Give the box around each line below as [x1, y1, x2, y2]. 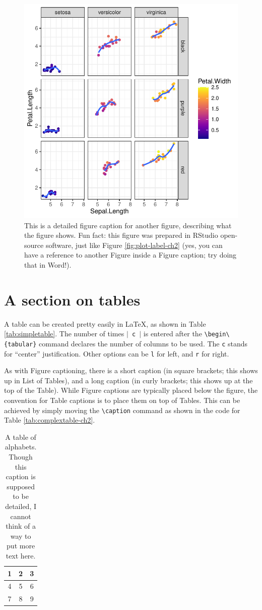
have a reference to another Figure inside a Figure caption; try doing [24, 249, 237, 260]
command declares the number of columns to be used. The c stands [39, 338, 248, 348]
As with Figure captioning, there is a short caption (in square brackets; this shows [4, 365, 258, 376]
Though [9, 451, 33, 462]
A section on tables [4, 289, 141, 310]
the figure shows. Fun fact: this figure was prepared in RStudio [24, 230, 218, 240]
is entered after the [143, 328, 202, 339]
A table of [5, 431, 36, 442]
